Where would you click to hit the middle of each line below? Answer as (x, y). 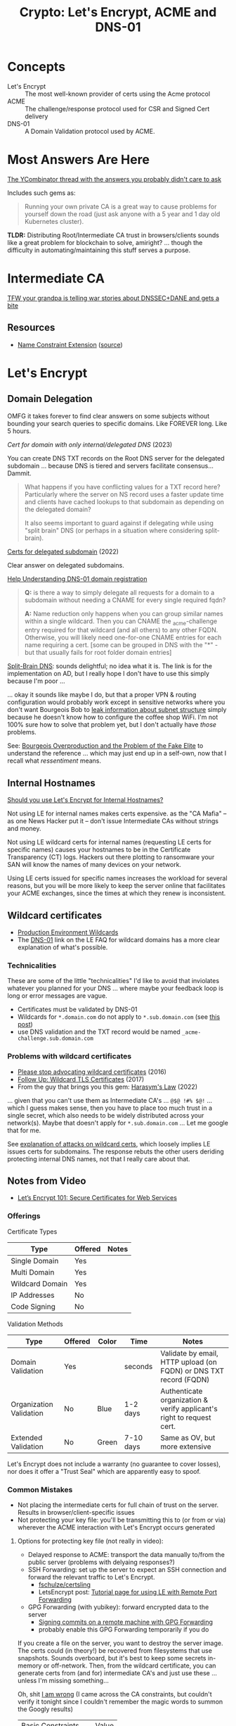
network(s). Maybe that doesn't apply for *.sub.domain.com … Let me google (118, 1122)
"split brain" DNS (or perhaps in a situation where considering (114, 530)
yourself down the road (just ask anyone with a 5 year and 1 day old (122, 214)
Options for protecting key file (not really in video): (90, 1541)
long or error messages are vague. (57, 996)
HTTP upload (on (189, 1362)
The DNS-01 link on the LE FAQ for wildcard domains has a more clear (118, 940)
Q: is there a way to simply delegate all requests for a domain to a (119, 592)
